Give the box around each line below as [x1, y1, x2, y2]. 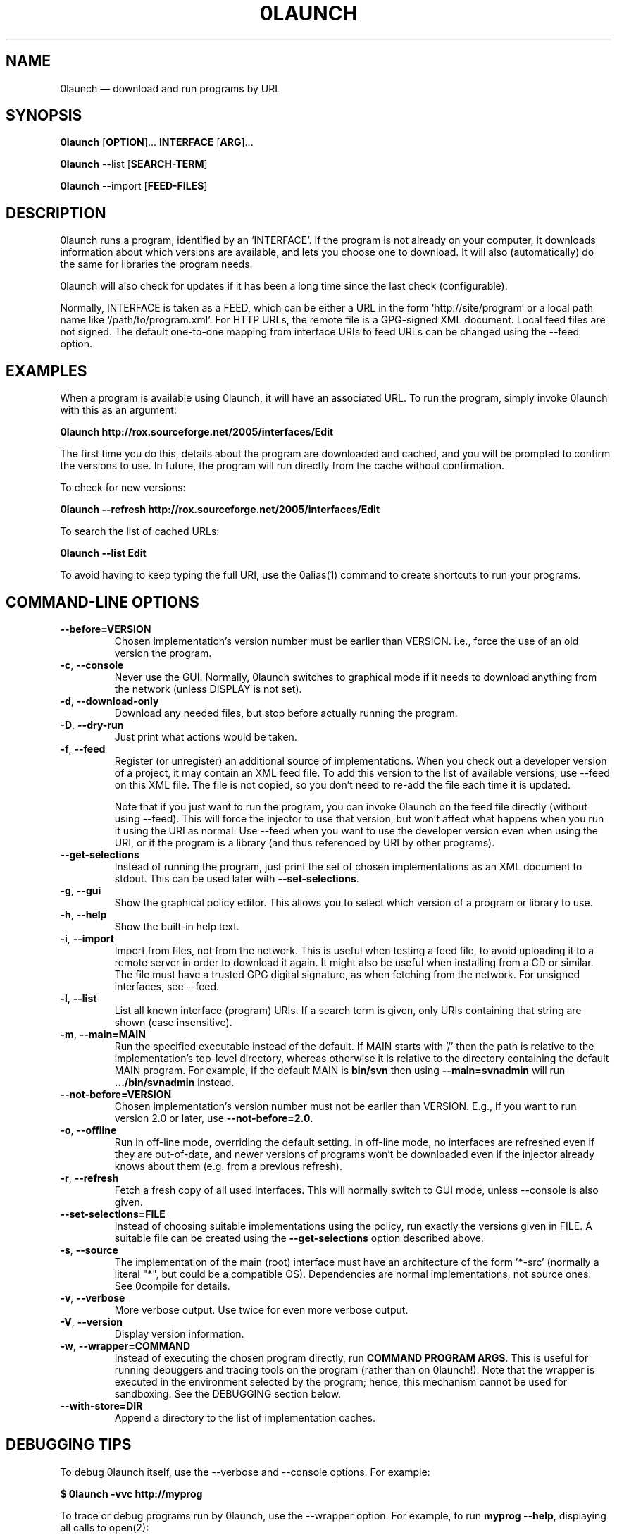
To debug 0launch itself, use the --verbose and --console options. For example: [60, 1465, 430, 1478]
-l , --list [60, 992, 97, 1004]
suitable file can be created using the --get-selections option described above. [114, 1231, 484, 1244]
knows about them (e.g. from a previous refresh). [114, 1159, 342, 1172]
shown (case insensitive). [114, 1016, 232, 1028]
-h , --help [60, 908, 107, 920]
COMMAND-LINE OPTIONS [6, 593, 199, 611]
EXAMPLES [6, 362, 87, 380]
